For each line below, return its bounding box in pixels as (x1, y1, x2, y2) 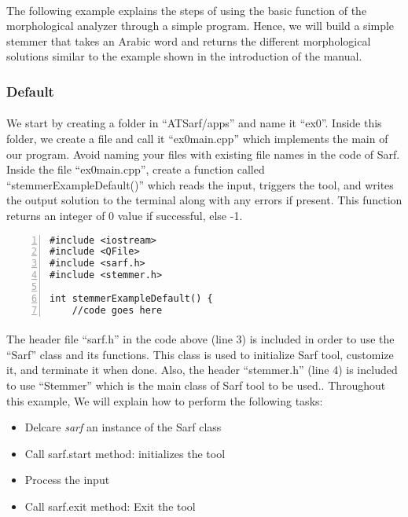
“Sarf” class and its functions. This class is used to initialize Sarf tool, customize (6, 346, 394, 362)
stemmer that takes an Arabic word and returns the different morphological (6, 32, 371, 49)
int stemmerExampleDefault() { (50, 292, 213, 304)
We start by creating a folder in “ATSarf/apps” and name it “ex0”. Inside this (6, 115, 382, 131)
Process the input (24, 471, 110, 488)
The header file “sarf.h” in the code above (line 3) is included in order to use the (6, 331, 395, 347)
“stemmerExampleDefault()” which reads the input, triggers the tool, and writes (6, 176, 394, 192)
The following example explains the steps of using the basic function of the (6, 2, 367, 18)
